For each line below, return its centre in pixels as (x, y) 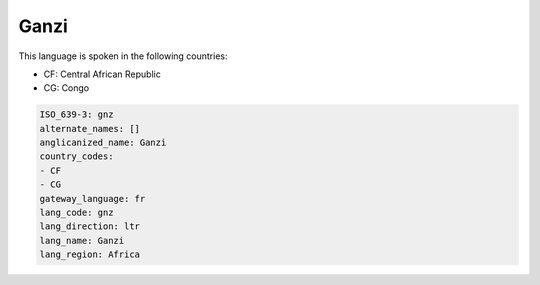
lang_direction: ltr (89, 226)
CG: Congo (66, 88)
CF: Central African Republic (102, 74)
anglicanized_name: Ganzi (103, 143)
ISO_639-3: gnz (76, 114)
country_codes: (76, 156)
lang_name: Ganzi (82, 240)
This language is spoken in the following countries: (123, 56)
